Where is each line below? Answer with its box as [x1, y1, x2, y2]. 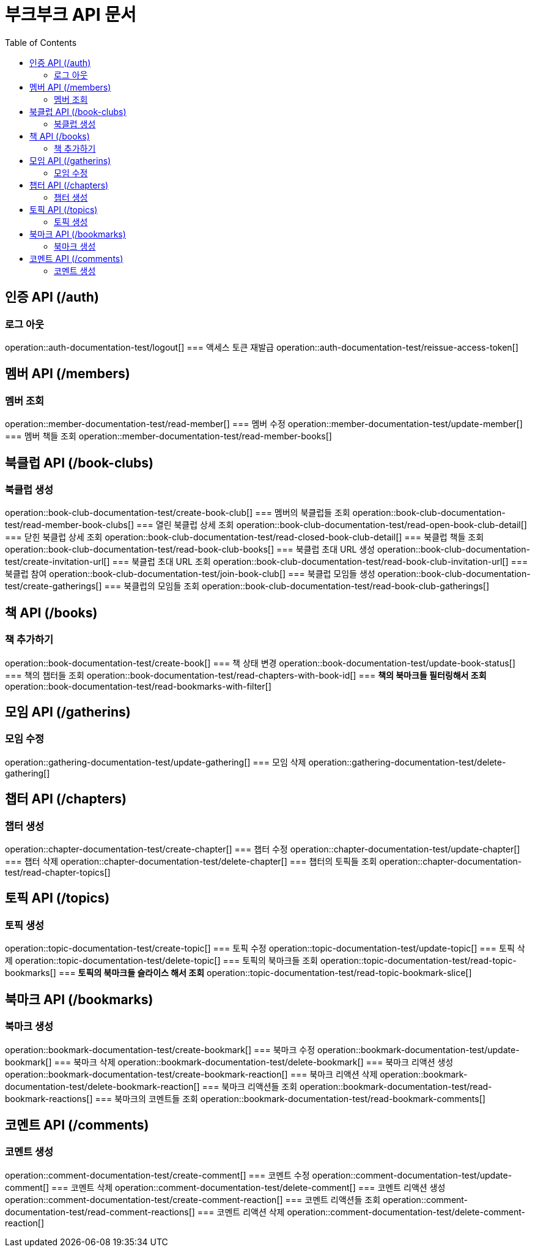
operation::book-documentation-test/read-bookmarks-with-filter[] [5, 680, 271, 691]
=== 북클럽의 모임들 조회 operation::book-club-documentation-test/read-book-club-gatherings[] [104, 581, 490, 592]
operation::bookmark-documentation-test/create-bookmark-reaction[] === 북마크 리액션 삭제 [5, 1068, 378, 1079]
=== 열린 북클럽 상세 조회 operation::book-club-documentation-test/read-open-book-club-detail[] [136, 520, 527, 531]
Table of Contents [5, 37, 77, 48]
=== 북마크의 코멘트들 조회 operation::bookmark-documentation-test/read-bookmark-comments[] [95, 1093, 485, 1104]
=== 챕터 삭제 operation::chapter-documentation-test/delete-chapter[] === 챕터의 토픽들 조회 [5, 856, 377, 867]
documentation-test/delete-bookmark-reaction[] [5, 1081, 200, 1092]
